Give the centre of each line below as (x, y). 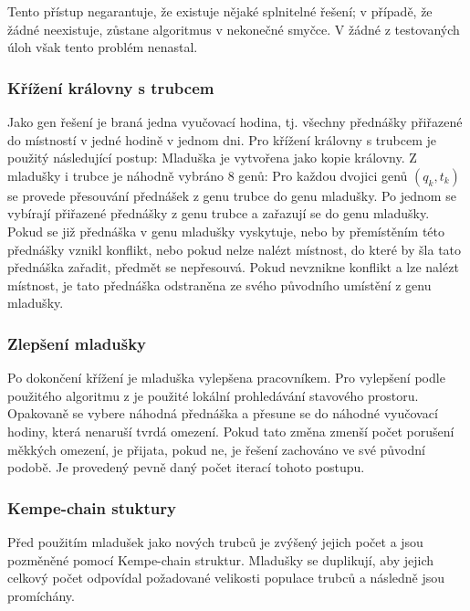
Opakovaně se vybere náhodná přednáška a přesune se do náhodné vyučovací (223, 413)
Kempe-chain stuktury (92, 507)
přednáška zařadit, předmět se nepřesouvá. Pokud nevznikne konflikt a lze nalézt (233, 267)
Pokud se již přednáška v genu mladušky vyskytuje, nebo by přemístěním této (226, 231)
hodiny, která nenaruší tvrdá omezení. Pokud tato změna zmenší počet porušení (231, 431)
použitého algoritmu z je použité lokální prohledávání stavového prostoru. (213, 395)
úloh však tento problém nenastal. (103, 47)
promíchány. (41, 595)
